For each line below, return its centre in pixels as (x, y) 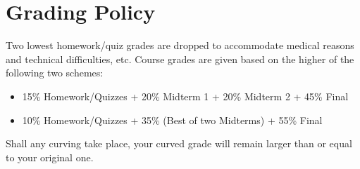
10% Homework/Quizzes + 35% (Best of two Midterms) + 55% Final (172, 120)
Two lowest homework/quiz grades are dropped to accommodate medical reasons (180, 45)
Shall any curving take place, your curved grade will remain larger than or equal (179, 143)
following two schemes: (55, 73)
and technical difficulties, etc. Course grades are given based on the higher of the (180, 59)
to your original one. (50, 157)
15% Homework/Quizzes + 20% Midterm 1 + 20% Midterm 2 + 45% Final (185, 96)
